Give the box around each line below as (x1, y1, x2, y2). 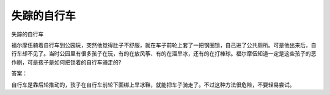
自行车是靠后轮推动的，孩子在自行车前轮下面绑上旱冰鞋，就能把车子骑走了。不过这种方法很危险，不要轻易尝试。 (11, 81, 295, 88)
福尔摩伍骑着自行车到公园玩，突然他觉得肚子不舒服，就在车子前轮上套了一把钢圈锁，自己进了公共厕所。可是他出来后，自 (11, 41, 317, 49)
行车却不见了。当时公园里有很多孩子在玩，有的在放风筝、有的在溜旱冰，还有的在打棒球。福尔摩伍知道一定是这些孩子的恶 (11, 50, 317, 57)
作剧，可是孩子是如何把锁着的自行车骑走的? (11, 58, 122, 66)
